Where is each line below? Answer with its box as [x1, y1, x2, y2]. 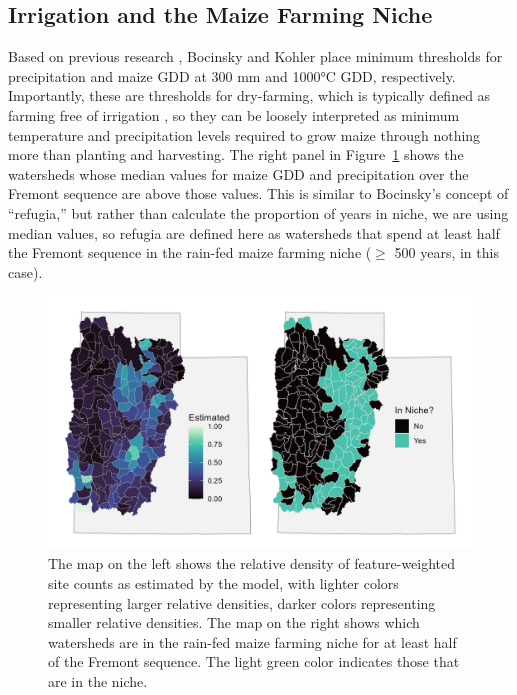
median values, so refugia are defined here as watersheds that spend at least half [8, 222, 500, 243]
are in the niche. [48, 670, 148, 691]
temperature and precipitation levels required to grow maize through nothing [8, 124, 481, 145]
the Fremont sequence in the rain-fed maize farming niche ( [8, 242, 372, 263]
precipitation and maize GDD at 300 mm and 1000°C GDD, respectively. [8, 65, 456, 86]
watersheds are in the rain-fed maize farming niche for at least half [48, 631, 457, 652]
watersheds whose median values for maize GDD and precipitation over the [8, 163, 469, 184]
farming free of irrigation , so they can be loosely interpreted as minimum [8, 104, 460, 125]
